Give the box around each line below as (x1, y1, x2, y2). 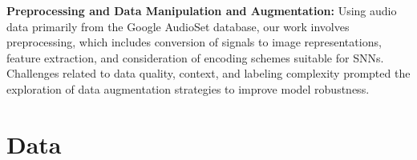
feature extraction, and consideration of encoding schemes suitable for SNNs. (6, 49, 384, 66)
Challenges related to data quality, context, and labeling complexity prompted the (6, 65, 411, 82)
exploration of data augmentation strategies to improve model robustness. (6, 80, 370, 97)
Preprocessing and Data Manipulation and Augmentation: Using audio (6, 2, 397, 18)
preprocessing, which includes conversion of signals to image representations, (6, 34, 382, 50)
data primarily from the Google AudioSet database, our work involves (6, 18, 350, 34)
